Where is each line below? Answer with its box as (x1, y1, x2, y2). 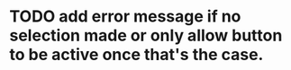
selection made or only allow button (9, 25, 283, 46)
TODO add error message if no (9, 6, 241, 27)
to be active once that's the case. (9, 45, 264, 65)
